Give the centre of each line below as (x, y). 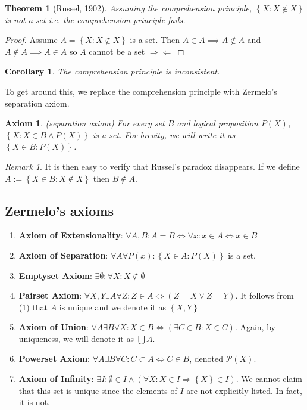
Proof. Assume (31, 40)
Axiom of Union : (54, 327)
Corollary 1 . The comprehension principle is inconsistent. (112, 71)
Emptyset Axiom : (55, 275)
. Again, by (255, 327)
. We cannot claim (269, 379)
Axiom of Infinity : (56, 379)
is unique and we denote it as (112, 307)
